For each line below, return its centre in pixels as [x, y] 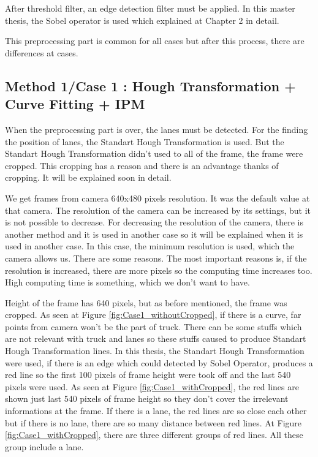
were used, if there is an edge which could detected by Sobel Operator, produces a [159, 362]
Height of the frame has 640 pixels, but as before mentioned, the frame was [146, 302]
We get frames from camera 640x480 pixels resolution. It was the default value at [157, 198]
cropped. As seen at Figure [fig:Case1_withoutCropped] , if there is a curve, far [153, 315]
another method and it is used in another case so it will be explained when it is [154, 234]
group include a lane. [44, 446]
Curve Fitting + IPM [75, 104]
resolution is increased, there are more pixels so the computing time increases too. [159, 270]
